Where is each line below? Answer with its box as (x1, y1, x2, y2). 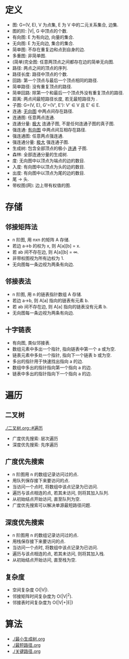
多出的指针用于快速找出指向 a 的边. (12, 358, 84, 364)
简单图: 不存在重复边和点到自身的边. (12, 46, 85, 52)
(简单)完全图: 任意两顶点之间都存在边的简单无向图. (12, 59, 115, 65)
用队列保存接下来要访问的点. (12, 478, 70, 484)
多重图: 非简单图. (12, 52, 47, 58)
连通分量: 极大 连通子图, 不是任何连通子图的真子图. (12, 121, 115, 126)
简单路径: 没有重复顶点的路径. (12, 83, 72, 89)
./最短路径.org (12, 642, 41, 648)
